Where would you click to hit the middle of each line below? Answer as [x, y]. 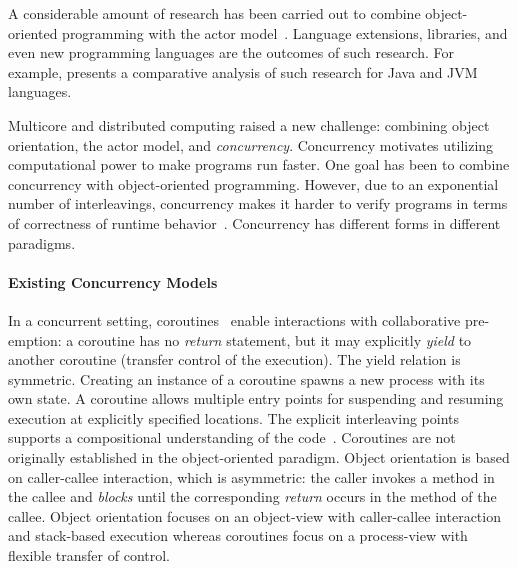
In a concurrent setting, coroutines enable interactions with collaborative [234, 319]
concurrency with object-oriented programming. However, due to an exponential [253, 183]
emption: [35, 339]
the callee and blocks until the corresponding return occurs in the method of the [252, 496]
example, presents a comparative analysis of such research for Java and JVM [243, 71]
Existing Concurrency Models [113, 281]
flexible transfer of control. [89, 555]
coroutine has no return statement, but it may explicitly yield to [274, 339]
